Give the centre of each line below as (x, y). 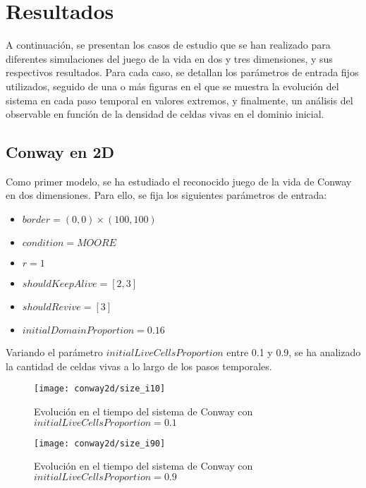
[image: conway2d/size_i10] (100, 389)
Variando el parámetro (54, 352)
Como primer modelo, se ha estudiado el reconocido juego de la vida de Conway (179, 181)
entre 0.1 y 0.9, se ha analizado (294, 352)
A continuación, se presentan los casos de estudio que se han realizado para (168, 45)
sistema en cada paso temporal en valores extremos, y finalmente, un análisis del (179, 100)
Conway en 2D (60, 152)
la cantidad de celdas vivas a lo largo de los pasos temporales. (139, 366)
